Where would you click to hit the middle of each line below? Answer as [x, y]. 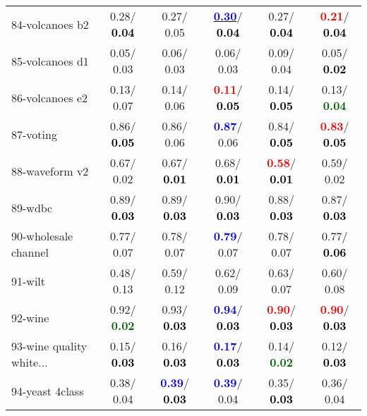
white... [30, 362]
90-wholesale [42, 236]
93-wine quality [49, 346]
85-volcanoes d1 [50, 61]
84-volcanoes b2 [50, 24]
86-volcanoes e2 [50, 97]
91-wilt [29, 281]
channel [30, 252]
